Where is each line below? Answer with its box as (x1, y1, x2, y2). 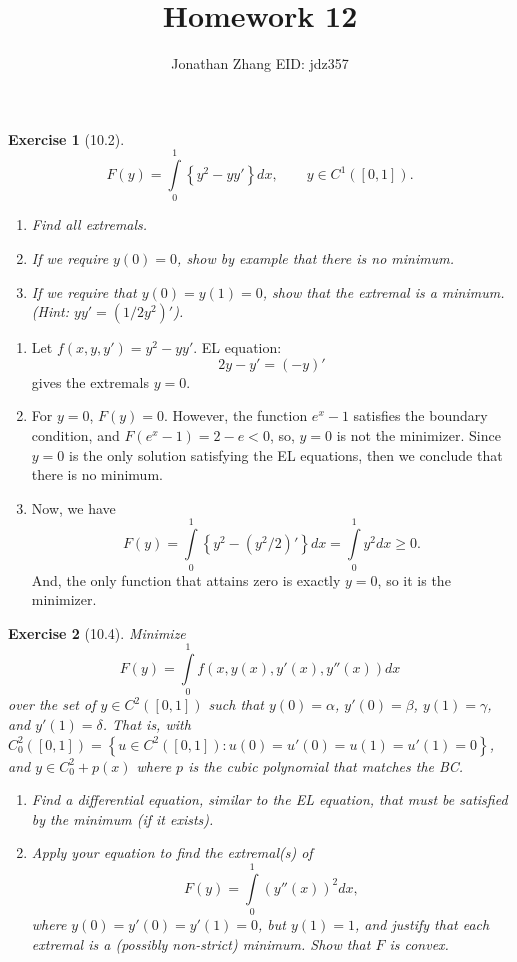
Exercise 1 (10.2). (8, 128, 125, 149)
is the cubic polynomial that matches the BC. (188, 755, 464, 776)
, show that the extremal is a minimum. (262, 281, 505, 302)
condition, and (31, 425, 120, 445)
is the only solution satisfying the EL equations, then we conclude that (68, 444, 503, 465)
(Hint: (31, 301, 70, 322)
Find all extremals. (31, 214, 148, 235)
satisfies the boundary (353, 405, 488, 426)
